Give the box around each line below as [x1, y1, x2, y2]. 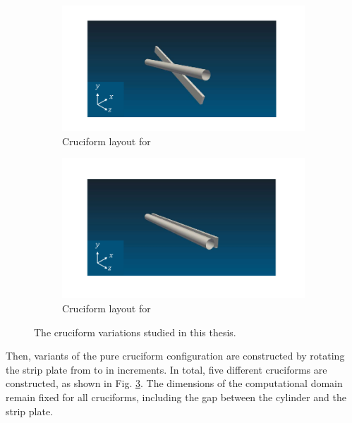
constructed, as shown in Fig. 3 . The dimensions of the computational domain [6, 376, 343, 391]
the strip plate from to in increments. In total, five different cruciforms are [6, 362, 327, 376]
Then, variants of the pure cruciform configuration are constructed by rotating [6, 348, 345, 363]
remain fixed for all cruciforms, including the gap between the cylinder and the [6, 390, 346, 405]
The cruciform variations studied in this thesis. [34, 324, 236, 339]
